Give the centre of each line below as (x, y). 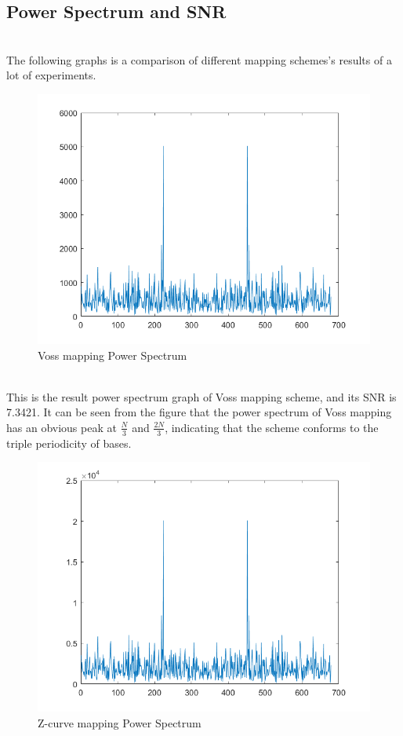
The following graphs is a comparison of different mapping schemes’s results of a (199, 59)
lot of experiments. (51, 75)
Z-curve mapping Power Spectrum (120, 722)
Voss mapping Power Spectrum (113, 355)
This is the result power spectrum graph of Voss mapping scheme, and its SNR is (201, 396)
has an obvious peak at (62, 427)
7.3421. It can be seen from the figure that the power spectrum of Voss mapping (199, 412)
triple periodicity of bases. (69, 443)
